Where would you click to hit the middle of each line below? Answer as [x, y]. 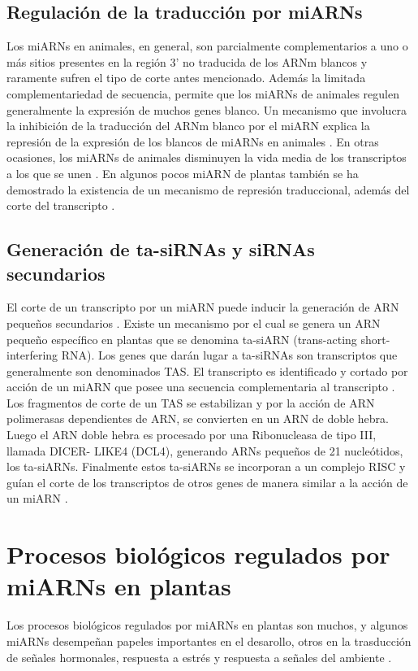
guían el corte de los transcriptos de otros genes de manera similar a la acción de [207, 482]
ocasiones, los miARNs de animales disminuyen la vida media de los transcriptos [207, 157]
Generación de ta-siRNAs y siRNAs [161, 249]
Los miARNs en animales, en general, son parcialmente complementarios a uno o [207, 46]
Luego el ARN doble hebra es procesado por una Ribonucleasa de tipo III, [192, 435]
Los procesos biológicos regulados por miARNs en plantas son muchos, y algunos [207, 625]
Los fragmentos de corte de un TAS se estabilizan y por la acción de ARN [191, 402]
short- [375, 339]
